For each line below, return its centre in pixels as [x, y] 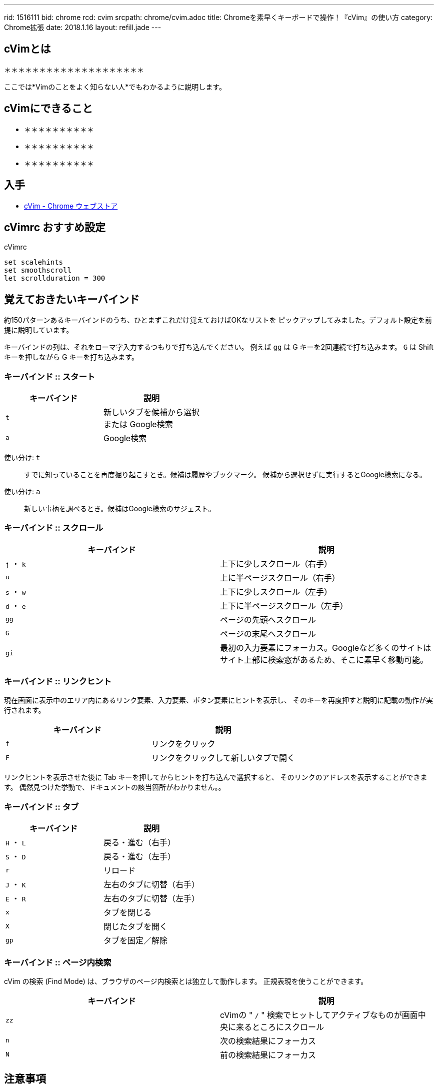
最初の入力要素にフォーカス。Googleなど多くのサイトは [326, 648]
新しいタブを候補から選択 [152, 412]
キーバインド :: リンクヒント [58, 682]
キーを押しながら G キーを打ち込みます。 [71, 357]
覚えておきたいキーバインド [72, 299]
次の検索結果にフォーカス [268, 1041]
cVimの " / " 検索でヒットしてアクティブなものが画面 [319, 1015]
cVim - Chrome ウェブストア [71, 206]
